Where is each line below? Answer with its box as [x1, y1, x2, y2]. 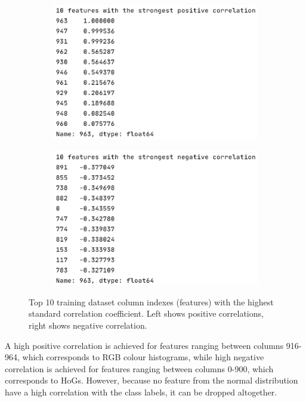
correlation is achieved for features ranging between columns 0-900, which [5, 362, 274, 375]
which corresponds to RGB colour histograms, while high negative [22, 351, 264, 363]
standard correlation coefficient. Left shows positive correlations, [29, 307, 264, 320]
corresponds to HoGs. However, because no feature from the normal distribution [5, 374, 298, 386]
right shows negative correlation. [29, 318, 147, 331]
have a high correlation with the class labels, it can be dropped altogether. [5, 385, 277, 398]
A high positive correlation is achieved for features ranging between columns [5, 339, 284, 351]
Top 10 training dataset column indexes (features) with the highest [29, 295, 274, 308]
